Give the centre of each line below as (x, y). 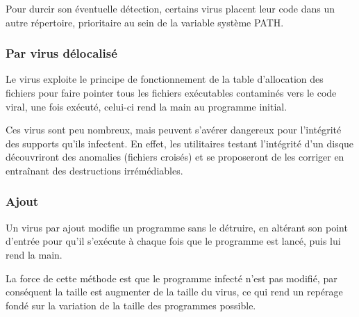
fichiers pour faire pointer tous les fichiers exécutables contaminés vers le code (171, 92)
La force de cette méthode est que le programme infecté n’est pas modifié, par (172, 278)
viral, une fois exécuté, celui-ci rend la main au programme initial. (147, 106)
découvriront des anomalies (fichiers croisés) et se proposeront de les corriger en (175, 157)
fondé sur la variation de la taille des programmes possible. (131, 305)
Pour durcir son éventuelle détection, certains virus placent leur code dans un (170, 8)
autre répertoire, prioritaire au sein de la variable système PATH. (145, 22)
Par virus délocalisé (61, 53)
